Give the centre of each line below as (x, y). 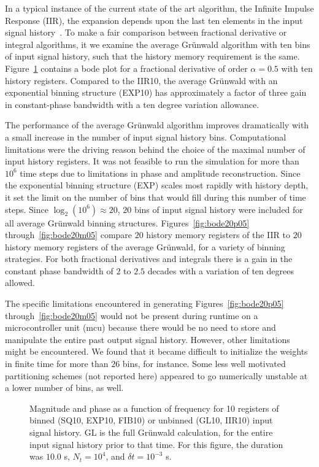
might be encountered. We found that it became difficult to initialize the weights (156, 351)
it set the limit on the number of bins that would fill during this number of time (156, 197)
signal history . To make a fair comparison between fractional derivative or (146, 32)
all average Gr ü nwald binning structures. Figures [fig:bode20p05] (127, 222)
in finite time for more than (57, 364)
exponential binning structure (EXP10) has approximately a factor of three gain (156, 92)
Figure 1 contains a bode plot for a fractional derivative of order (126, 68)
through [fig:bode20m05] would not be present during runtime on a (132, 315)
